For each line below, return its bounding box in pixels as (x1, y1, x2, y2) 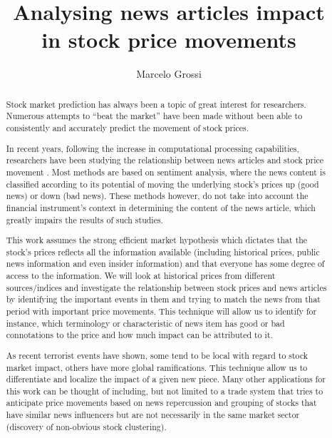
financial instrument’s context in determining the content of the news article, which (6, 201, 316, 213)
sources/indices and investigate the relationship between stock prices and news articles (6, 281, 327, 293)
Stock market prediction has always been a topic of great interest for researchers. (6, 98, 306, 110)
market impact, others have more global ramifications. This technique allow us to (6, 361, 308, 373)
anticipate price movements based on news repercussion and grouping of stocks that (6, 397, 317, 409)
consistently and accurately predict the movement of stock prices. (6, 122, 249, 134)
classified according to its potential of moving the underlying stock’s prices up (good (6, 178, 319, 190)
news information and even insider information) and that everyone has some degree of (6, 258, 325, 270)
